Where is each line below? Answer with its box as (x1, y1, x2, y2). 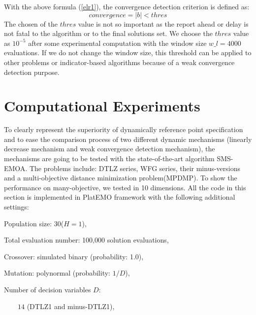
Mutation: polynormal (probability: (4, 268, 110, 278)
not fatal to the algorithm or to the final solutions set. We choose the (4, 28, 213, 38)
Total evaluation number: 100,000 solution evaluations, (4, 235, 169, 245)
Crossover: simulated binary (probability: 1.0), (4, 251, 144, 261)
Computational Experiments (4, 96, 200, 116)
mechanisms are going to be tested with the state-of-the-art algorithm (4, 153, 215, 164)
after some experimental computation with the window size (28, 37, 207, 48)
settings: (4, 202, 29, 212)
